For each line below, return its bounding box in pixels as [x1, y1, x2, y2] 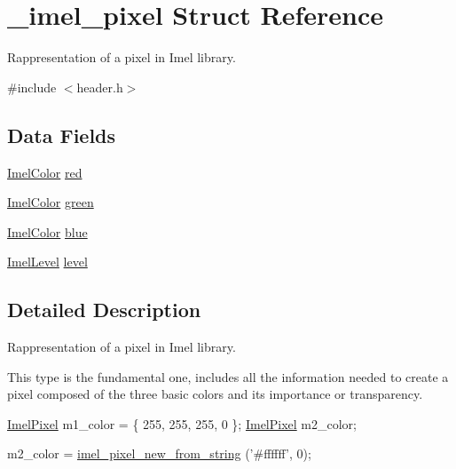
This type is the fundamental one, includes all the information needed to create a [7, 367, 449, 386]
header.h [76, 77, 123, 96]
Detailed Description [7, 296, 201, 323]
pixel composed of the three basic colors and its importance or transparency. [7, 385, 423, 403]
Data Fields [7, 121, 116, 148]
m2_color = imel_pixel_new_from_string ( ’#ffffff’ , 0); [7, 444, 311, 463]
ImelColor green [7, 193, 94, 211]
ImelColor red [7, 163, 83, 181]
